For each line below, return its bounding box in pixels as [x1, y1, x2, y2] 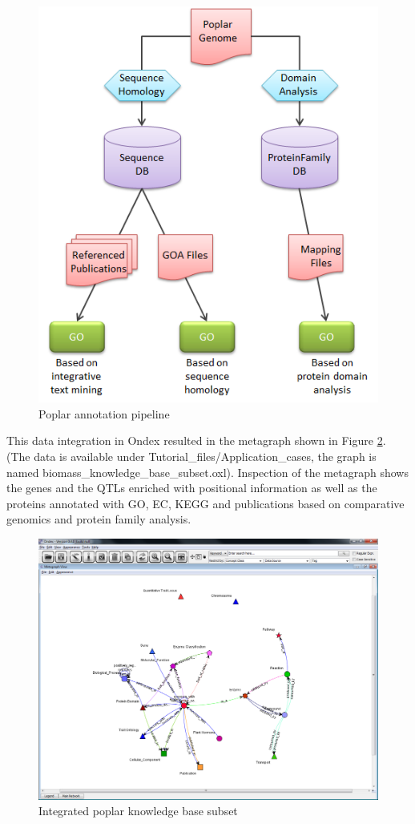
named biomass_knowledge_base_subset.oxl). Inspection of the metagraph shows [6, 463, 409, 480]
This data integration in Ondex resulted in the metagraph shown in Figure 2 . [6, 432, 386, 449]
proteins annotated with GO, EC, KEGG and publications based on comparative [6, 495, 405, 511]
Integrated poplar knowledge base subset [38, 802, 238, 819]
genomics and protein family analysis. [6, 511, 191, 527]
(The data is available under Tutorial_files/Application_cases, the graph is [6, 448, 377, 464]
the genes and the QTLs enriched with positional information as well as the [6, 479, 377, 496]
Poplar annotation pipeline [38, 405, 170, 422]
